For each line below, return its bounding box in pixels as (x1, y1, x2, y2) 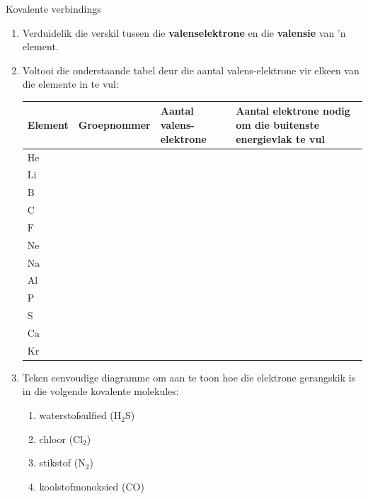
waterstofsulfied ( (39, 408, 114, 423)
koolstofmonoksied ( (39, 478, 126, 493)
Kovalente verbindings (6, 1, 101, 16)
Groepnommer (78, 117, 151, 132)
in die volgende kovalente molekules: (22, 384, 179, 398)
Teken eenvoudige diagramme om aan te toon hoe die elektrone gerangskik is (22, 369, 356, 384)
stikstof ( (39, 455, 79, 470)
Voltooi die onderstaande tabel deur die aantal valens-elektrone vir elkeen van (22, 62, 360, 77)
